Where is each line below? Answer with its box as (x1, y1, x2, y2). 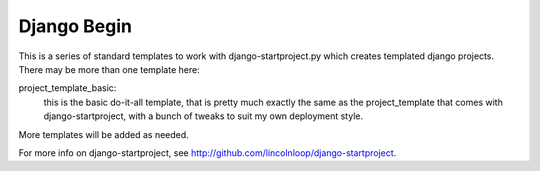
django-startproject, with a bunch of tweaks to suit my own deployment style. (43, 110, 364, 122)
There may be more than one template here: (18, 63, 200, 75)
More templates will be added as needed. (18, 128, 189, 140)
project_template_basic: (18, 82, 117, 94)
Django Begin (18, 15, 132, 37)
